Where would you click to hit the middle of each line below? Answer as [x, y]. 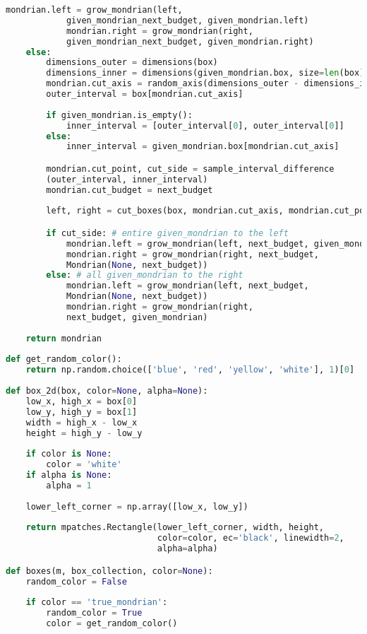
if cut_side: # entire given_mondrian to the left [167, 233]
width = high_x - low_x [82, 422]
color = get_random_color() [112, 624]
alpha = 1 [69, 485]
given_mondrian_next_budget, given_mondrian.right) [190, 41]
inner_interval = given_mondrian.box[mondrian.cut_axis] [203, 147]
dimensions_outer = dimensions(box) [132, 63]
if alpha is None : [69, 475]
